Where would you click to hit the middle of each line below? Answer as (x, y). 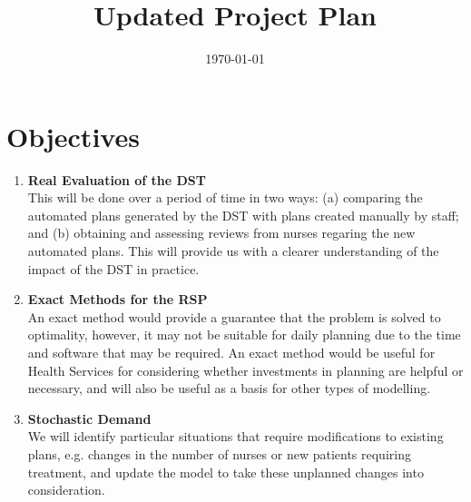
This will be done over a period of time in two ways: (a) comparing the (225, 197)
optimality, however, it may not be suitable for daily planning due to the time (244, 335)
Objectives (73, 136)
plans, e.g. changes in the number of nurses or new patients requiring (219, 453)
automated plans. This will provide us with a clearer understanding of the (233, 251)
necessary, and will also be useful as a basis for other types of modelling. (229, 388)
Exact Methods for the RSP (118, 299)
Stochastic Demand (89, 418)
